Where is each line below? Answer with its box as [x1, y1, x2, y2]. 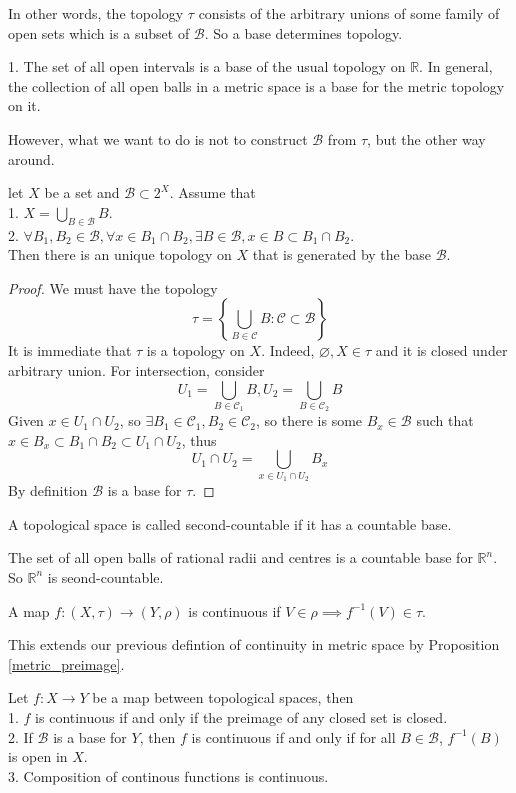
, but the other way [367, 128, 486, 149]
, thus [181, 429, 217, 450]
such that [416, 410, 474, 431]
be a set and [44, 182, 120, 203]
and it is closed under [375, 340, 508, 361]
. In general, [419, 56, 493, 77]
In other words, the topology [8, 3, 184, 23]
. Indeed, [261, 340, 315, 361]
